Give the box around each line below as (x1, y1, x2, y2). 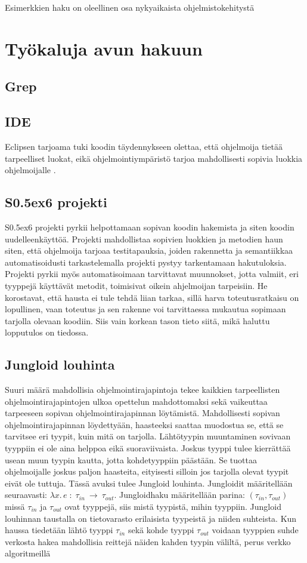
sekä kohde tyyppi (128, 524, 194, 536)
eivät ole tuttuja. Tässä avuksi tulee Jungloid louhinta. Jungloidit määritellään (5, 476, 293, 489)
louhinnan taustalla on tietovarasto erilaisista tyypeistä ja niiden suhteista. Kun (5, 512, 297, 524)
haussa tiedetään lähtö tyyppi (5, 524, 113, 536)
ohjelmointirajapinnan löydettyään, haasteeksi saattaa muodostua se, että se (5, 418, 284, 430)
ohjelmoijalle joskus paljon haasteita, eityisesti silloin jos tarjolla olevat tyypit (5, 465, 289, 478)
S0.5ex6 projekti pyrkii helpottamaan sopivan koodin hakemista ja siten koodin (5, 220, 294, 233)
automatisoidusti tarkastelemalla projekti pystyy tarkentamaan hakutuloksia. (5, 256, 287, 268)
